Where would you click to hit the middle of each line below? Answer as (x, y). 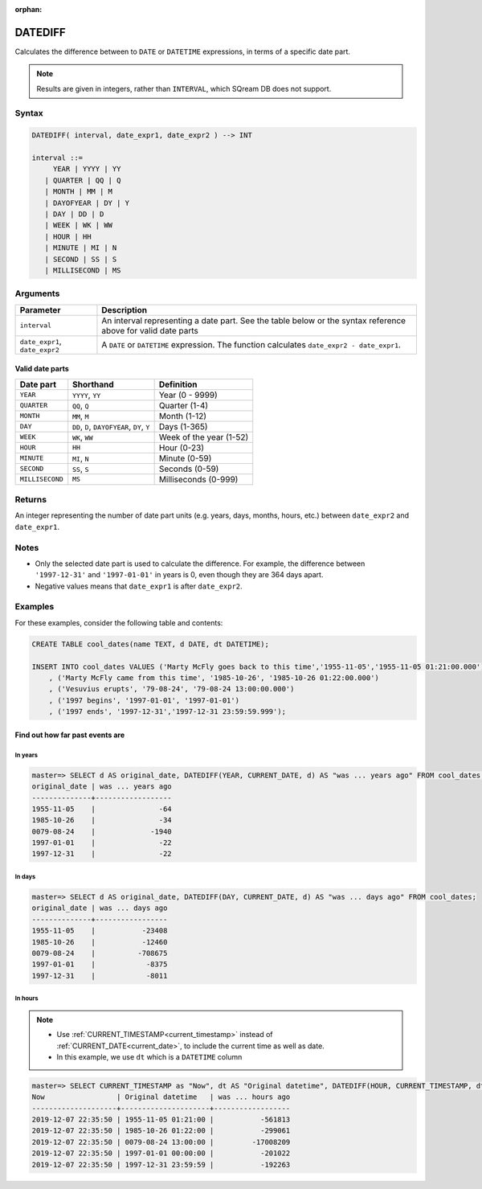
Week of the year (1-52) (204, 437)
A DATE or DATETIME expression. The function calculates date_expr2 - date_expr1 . (251, 345)
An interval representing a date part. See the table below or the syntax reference (253, 320)
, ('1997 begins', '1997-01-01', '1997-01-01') (144, 700)
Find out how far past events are (70, 735)
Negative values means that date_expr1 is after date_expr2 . (139, 586)
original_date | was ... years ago (102, 787)
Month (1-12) (183, 416)
